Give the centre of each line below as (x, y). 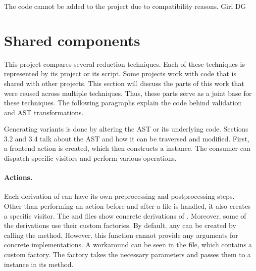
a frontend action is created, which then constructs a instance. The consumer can (127, 148)
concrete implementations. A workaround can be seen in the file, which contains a (128, 245)
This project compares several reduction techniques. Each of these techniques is (125, 64)
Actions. (18, 177)
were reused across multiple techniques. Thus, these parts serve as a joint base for (128, 93)
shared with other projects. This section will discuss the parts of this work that (124, 83)
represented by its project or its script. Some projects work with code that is (120, 73)
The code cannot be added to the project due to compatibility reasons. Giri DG (125, 6)
